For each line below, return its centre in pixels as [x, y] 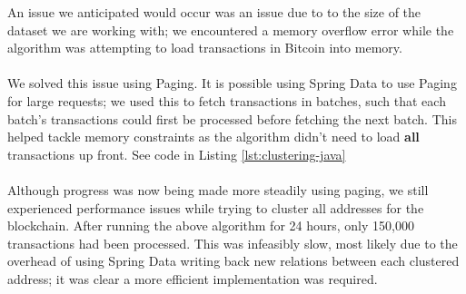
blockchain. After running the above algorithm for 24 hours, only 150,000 [211, 225]
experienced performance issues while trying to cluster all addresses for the [216, 207]
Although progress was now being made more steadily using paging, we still [218, 189]
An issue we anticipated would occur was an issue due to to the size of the [214, 12]
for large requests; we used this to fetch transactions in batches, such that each [227, 100]
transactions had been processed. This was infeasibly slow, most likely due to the [233, 243]
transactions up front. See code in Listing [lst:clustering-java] [177, 154]
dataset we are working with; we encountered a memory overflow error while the [231, 29]
